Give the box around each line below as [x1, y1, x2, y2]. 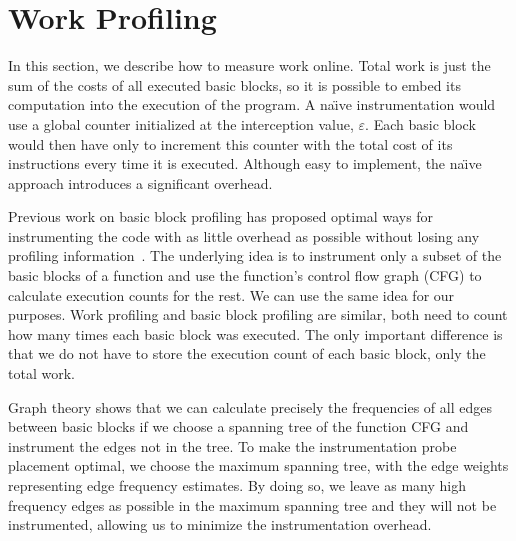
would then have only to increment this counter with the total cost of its [8, 133, 453, 154]
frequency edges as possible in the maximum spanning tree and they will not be [8, 494, 497, 515]
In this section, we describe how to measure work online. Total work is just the [8, 55, 491, 76]
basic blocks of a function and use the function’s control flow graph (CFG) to [8, 265, 482, 286]
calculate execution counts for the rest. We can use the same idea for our [8, 284, 455, 305]
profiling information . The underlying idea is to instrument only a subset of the [8, 245, 502, 266]
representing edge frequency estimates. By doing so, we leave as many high [8, 475, 466, 495]
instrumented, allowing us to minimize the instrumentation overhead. [8, 514, 432, 535]
